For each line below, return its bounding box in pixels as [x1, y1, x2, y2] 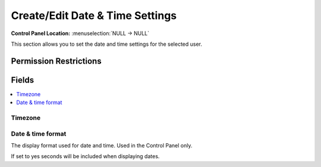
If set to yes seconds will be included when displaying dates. [11, 153, 160, 160]
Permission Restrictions [11, 56, 102, 66]
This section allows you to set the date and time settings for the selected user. [11, 40, 202, 48]
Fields [11, 75, 34, 85]
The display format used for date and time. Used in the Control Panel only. [11, 141, 193, 149]
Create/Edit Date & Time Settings [11, 9, 177, 22]
